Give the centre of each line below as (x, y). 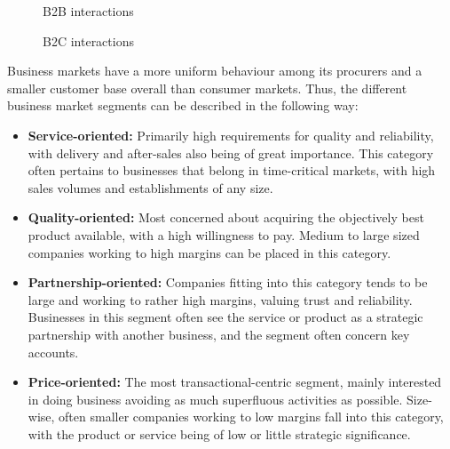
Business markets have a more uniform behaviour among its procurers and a (215, 71)
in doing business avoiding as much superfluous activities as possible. (215, 399)
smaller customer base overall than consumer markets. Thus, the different (207, 88)
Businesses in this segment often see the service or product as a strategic (225, 317)
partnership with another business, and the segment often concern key (219, 334)
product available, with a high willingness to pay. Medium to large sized (224, 234)
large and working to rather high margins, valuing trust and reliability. (220, 299)
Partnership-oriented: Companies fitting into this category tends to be (228, 282)
